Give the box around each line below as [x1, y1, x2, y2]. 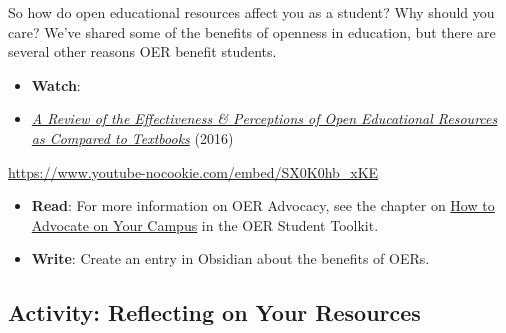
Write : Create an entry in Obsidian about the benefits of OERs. [31, 248, 430, 269]
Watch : [31, 74, 81, 95]
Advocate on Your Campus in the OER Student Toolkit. [31, 214, 379, 235]
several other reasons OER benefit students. [8, 41, 277, 62]
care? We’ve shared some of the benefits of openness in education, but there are [8, 21, 496, 42]
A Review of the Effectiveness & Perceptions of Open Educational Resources [31, 108, 498, 129]
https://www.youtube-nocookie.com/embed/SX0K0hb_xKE [8, 161, 379, 182]
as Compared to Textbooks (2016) [31, 127, 234, 148]
